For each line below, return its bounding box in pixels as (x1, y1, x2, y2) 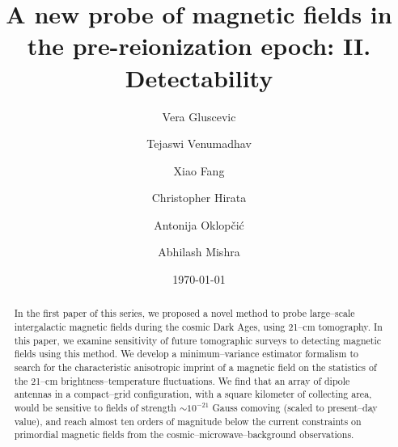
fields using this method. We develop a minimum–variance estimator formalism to (14, 347, 358, 361)
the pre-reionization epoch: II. (27, 29, 371, 62)
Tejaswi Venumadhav (146, 135, 252, 152)
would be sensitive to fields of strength (14, 401, 176, 415)
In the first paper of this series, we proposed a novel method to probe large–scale (14, 306, 355, 320)
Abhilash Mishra (158, 243, 240, 260)
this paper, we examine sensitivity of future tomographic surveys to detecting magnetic (14, 333, 382, 347)
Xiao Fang (173, 162, 225, 179)
